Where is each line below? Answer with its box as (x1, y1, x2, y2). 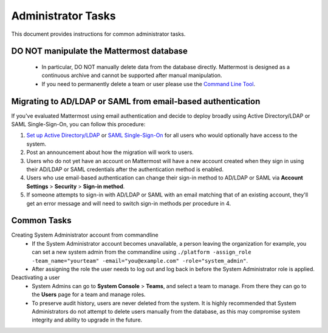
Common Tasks (11, 215, 72, 226)
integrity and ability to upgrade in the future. (32, 316, 143, 324)
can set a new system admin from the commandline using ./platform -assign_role (32, 249, 251, 256)
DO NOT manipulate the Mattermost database (11, 46, 188, 56)
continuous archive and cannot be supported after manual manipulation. (41, 72, 222, 79)
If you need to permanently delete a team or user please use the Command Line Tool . (41, 80, 255, 87)
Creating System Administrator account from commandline (11, 231, 159, 239)
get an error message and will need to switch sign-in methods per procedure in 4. (26, 200, 231, 207)
